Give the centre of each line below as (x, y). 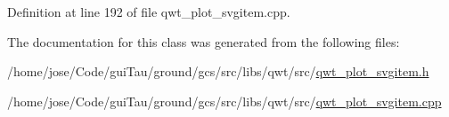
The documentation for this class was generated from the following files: (204, 41)
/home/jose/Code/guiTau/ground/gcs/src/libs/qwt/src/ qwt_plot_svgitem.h (218, 71)
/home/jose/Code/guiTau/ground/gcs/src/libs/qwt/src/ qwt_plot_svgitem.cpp (224, 101)
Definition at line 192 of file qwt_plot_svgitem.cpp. (149, 12)
